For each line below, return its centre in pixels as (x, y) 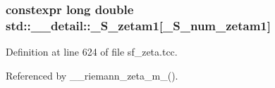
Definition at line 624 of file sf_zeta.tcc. (92, 52)
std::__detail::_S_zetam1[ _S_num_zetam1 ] (138, 25)
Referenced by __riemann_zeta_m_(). (92, 75)
